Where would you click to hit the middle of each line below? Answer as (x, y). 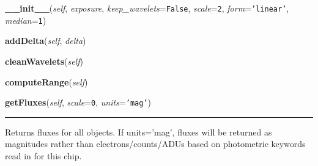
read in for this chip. (43, 155)
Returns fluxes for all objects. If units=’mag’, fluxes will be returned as (139, 132)
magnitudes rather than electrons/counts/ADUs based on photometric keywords (155, 144)
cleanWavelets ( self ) (44, 61)
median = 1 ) (26, 20)
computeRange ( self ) (46, 81)
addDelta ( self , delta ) (46, 41)
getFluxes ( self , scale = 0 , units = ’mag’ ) (78, 102)
